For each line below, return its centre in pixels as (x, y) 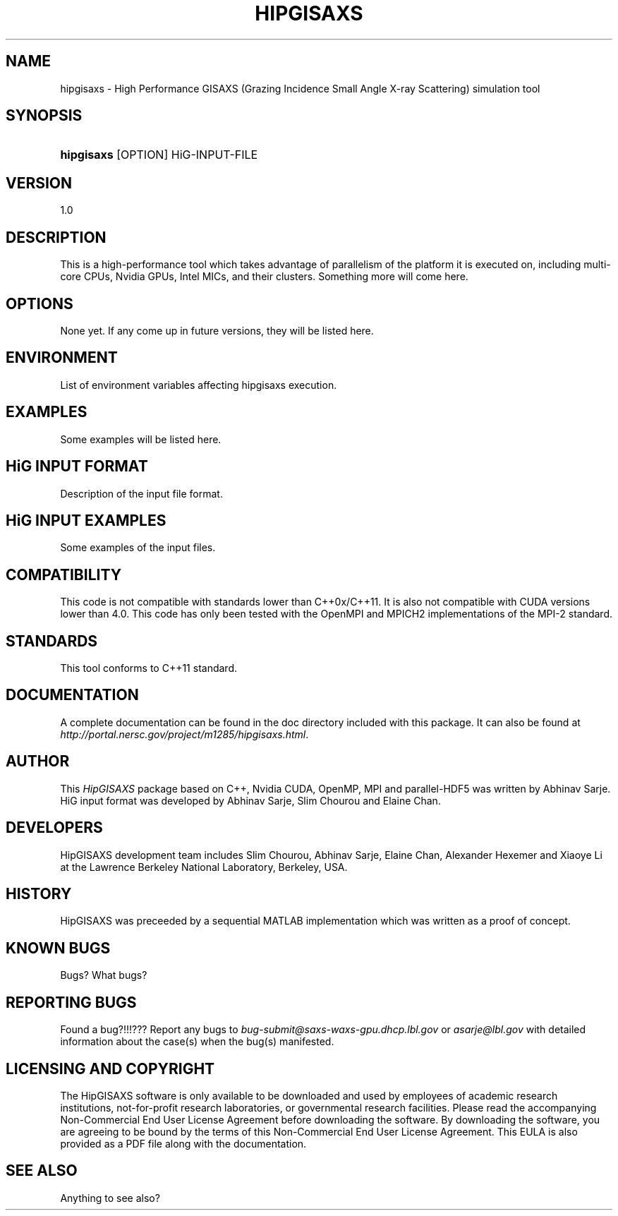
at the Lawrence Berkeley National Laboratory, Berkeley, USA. (204, 867)
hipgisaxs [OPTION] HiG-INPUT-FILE (159, 155)
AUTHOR (38, 761)
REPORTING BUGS (71, 1002)
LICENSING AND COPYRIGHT (110, 1068)
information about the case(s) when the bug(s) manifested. (197, 1042)
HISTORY (39, 893)
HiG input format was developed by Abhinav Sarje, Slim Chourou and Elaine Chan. (250, 800)
